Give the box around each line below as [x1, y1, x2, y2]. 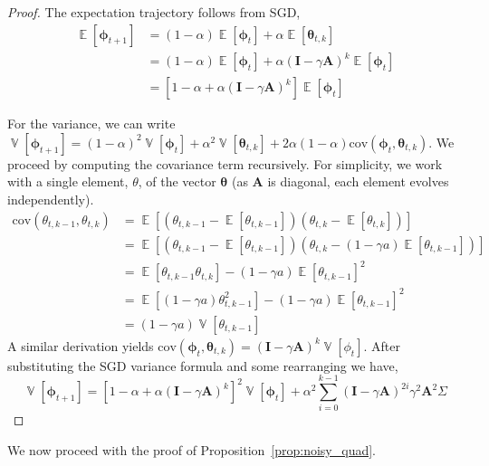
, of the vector [138, 172, 216, 191]
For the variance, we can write [7, 114, 176, 133]
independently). [7, 189, 94, 208]
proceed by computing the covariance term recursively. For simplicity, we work [7, 154, 443, 173]
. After [363, 336, 400, 355]
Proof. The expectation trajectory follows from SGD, [7, 3, 301, 21]
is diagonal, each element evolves [267, 172, 449, 191]
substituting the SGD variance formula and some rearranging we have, [7, 356, 398, 375]
